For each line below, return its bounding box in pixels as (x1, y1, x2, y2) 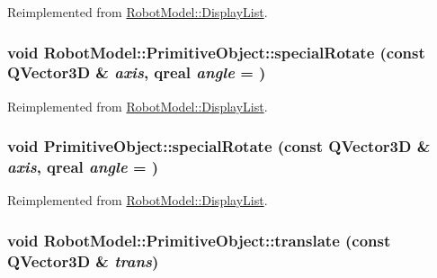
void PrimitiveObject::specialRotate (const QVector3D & (7, 135, 431, 157)
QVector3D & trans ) (7, 249, 159, 272)
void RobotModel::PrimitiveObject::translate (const (7, 229, 391, 251)
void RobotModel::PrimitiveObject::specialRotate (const (7, 40, 425, 63)
